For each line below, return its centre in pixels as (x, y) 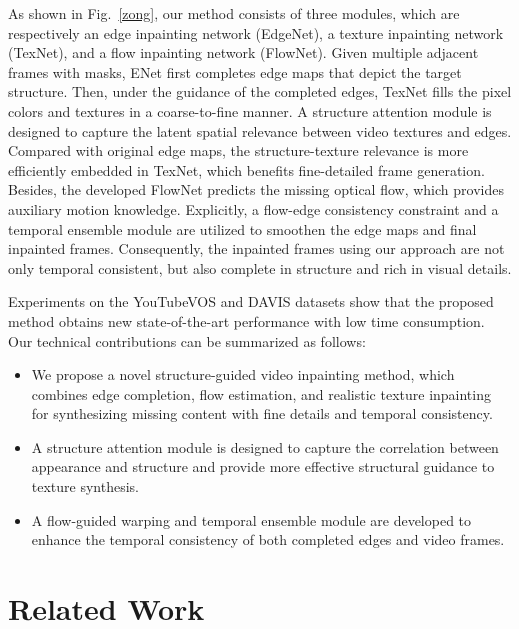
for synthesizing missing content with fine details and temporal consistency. (262, 413)
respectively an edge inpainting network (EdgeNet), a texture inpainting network (256, 32)
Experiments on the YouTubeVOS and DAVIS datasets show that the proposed (251, 301)
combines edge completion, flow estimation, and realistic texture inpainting (261, 393)
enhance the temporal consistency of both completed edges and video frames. (268, 539)
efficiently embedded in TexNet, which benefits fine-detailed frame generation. (246, 169)
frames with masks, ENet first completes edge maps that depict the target (235, 71)
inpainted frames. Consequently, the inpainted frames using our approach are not (256, 248)
